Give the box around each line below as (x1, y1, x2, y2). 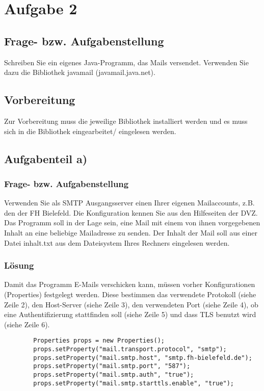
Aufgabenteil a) (4, 150, 88, 166)
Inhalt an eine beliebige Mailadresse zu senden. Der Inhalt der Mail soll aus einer (4, 227, 257, 238)
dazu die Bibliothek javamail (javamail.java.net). (4, 67, 155, 77)
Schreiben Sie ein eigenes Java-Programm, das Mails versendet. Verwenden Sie (4, 57, 249, 67)
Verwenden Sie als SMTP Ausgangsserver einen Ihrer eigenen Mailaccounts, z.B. (4, 197, 255, 208)
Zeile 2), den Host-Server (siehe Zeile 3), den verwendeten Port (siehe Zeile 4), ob (4, 299, 258, 309)
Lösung (4, 259, 34, 272)
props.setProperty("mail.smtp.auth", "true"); (33, 371, 194, 378)
